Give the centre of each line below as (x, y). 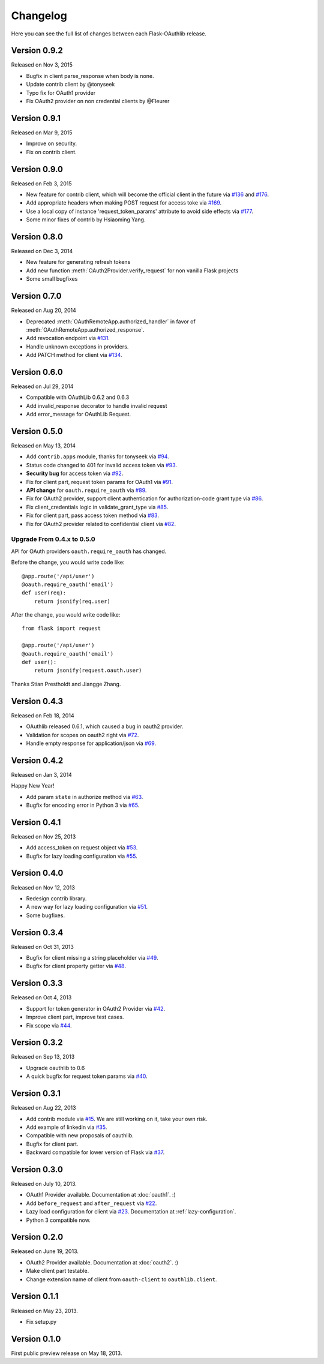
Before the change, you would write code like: (68, 562)
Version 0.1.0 (36, 1339)
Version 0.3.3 (37, 983)
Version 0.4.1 (36, 822)
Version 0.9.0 (37, 169)
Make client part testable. (58, 1271)
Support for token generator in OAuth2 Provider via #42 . (96, 1008)
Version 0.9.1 (36, 118)
